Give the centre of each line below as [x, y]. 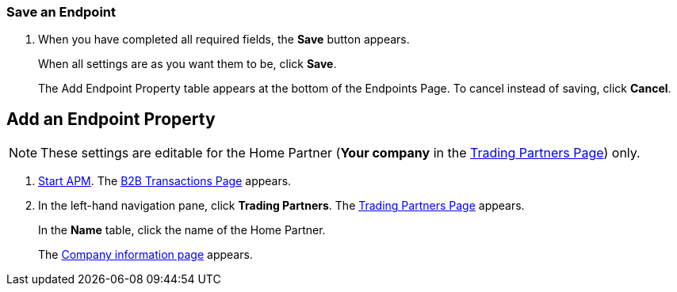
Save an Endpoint [61, 12]
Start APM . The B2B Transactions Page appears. [165, 181]
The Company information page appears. [145, 255]
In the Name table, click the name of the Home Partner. [182, 230]
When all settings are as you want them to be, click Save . [187, 64]
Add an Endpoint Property [111, 119]
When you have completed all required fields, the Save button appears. [224, 40]
